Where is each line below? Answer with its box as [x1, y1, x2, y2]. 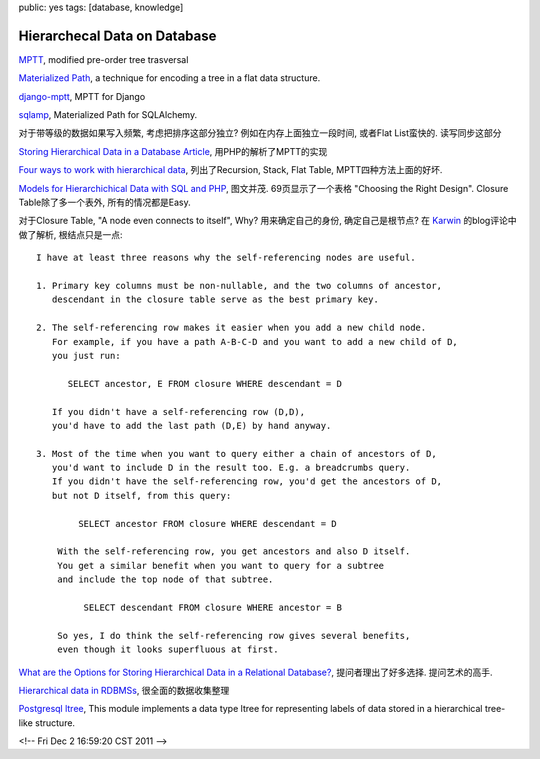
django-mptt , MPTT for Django [18, 90, 146, 102]
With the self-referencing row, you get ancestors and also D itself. [56, 546, 411, 557]
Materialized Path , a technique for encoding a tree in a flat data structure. [18, 72, 321, 84]
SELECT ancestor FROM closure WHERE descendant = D [78, 518, 337, 529]
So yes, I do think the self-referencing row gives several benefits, [56, 630, 411, 641]
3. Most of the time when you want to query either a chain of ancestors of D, [36, 448, 437, 459]
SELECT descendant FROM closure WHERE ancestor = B [83, 601, 342, 613]
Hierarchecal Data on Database [18, 27, 217, 44]
